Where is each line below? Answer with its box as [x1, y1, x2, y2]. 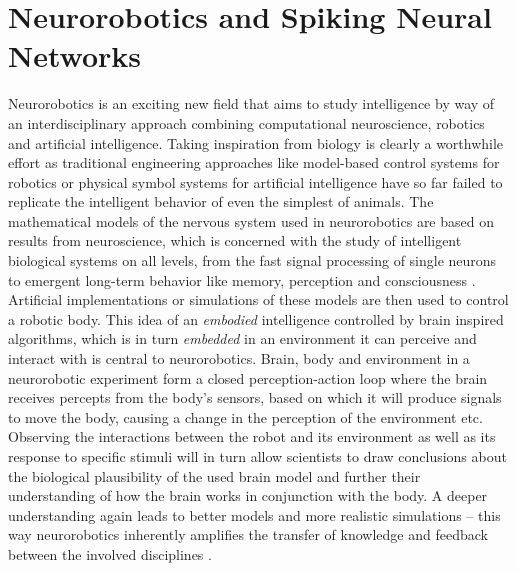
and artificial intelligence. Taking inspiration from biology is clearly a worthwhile [8, 132, 504, 153]
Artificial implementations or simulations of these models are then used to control [8, 289, 509, 310]
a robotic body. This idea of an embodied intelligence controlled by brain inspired [8, 308, 504, 329]
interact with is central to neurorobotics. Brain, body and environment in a [8, 348, 470, 369]
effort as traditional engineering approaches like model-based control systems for [8, 152, 500, 173]
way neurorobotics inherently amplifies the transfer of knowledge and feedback [8, 524, 488, 545]
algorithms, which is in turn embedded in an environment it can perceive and [8, 328, 477, 349]
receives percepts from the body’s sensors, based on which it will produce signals [8, 387, 502, 408]
